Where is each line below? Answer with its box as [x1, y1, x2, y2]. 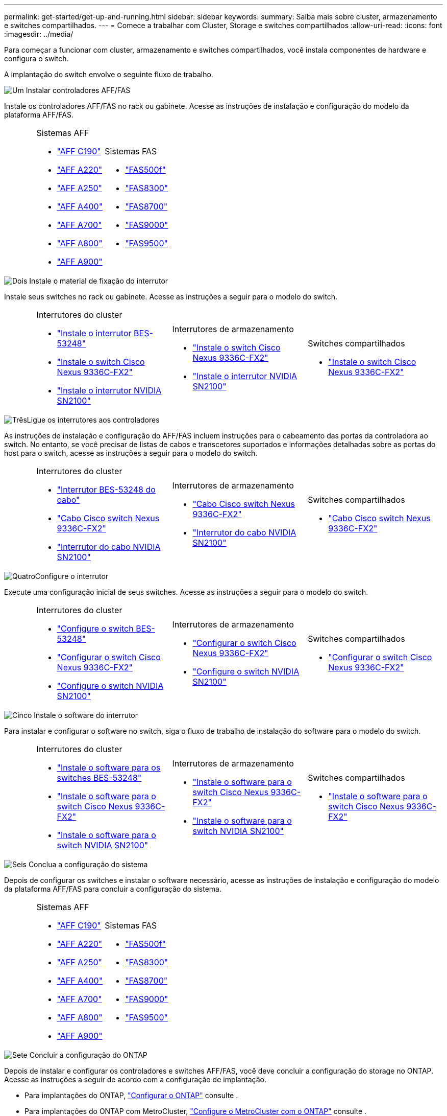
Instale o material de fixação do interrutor [29, 276, 168, 285]
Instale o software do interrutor [34, 711, 138, 719]
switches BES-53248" [57, 773, 142, 783]
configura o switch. [4, 54, 69, 63]
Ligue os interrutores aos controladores [27, 415, 160, 424]
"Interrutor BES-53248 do [57, 484, 156, 495]
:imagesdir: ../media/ [4, 30, 73, 38]
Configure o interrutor [35, 572, 109, 580]
